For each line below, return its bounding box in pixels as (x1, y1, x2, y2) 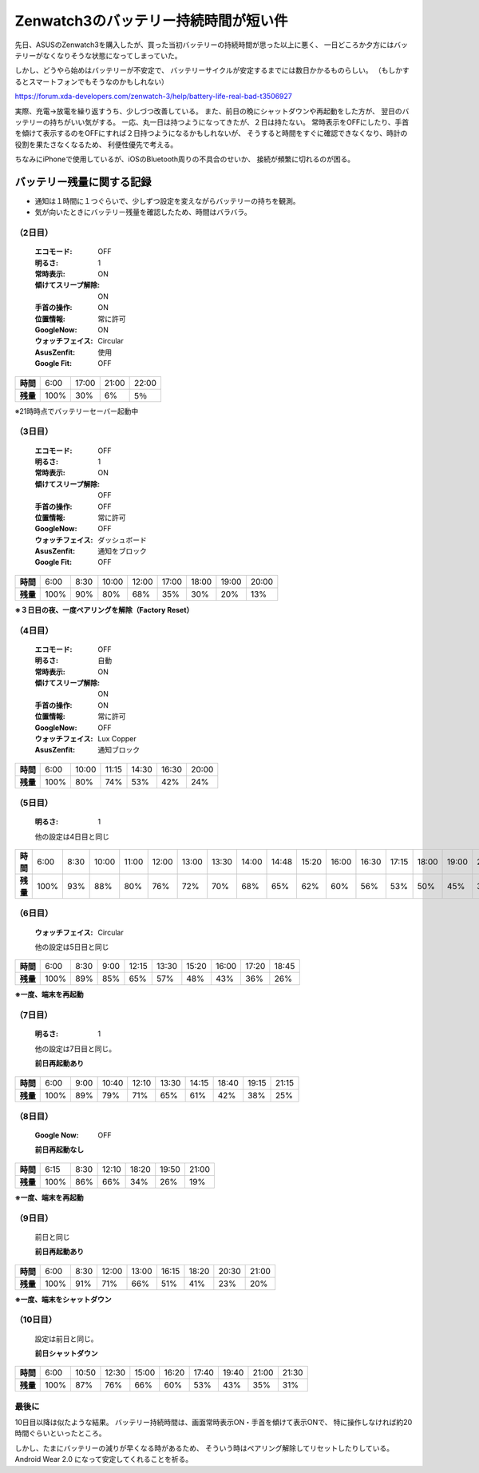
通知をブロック (97, 546, 147, 556)
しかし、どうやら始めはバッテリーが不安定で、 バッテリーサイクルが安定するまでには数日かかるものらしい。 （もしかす (14, 66, 410, 75)
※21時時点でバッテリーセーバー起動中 (14, 406, 139, 415)
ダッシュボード (97, 535, 147, 545)
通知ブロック (97, 745, 140, 755)
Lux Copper (97, 733, 137, 743)
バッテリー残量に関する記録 (14, 175, 152, 189)
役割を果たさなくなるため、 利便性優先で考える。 (14, 140, 178, 149)
